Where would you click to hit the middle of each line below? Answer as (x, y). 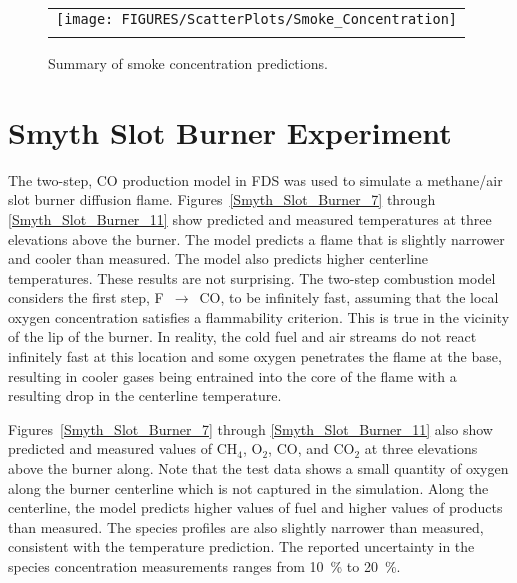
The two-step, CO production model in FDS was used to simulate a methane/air (255, 179)
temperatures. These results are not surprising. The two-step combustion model (252, 277)
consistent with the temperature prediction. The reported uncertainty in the (241, 546)
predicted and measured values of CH (123, 448)
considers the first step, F (86, 297)
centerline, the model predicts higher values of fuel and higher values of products (255, 507)
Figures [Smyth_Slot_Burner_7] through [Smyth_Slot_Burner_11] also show (250, 428)
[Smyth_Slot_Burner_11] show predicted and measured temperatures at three (250, 218)
